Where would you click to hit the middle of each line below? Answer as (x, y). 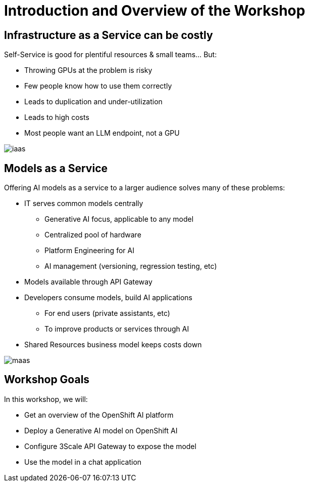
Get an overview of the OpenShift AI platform (99, 415)
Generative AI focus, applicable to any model (119, 219)
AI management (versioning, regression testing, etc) (131, 266)
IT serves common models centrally (84, 204)
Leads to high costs (57, 117)
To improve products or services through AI (117, 329)
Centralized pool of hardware (93, 235)
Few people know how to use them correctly (98, 86)
